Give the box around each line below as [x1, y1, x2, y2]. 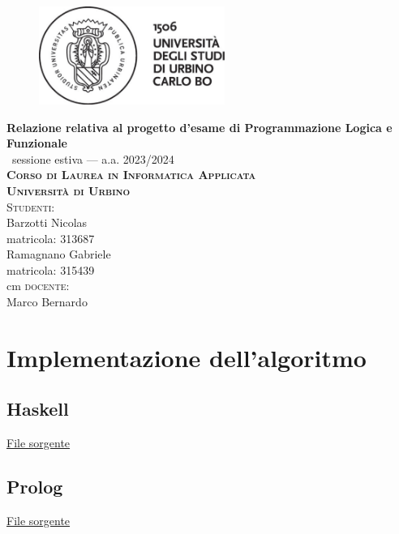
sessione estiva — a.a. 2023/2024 [11, 150, 174, 167]
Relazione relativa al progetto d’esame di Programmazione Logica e [6, 118, 393, 135]
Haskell [6, 396, 69, 421]
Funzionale [6, 135, 67, 152]
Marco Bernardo [6, 293, 88, 310]
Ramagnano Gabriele [6, 246, 111, 263]
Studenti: [6, 198, 55, 215]
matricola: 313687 [6, 229, 95, 246]
